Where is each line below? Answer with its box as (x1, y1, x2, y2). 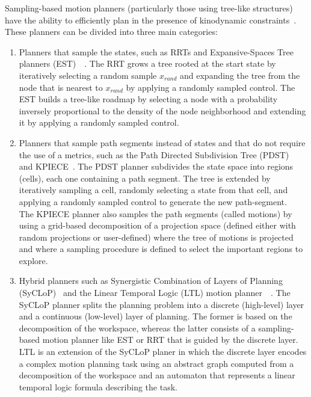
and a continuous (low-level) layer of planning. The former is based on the (19, 310, 292, 322)
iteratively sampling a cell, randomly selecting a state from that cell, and (19, 183, 288, 196)
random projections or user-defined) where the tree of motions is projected (19, 230, 294, 243)
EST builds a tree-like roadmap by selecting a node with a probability (19, 93, 278, 105)
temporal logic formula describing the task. (19, 380, 177, 393)
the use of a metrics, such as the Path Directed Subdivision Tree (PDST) (19, 148, 289, 161)
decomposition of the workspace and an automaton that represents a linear (19, 369, 295, 381)
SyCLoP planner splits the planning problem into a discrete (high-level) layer (19, 298, 304, 310)
